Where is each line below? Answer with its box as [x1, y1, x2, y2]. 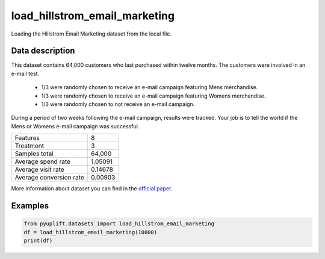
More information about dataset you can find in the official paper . [11, 185, 173, 192]
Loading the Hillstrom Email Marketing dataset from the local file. [11, 30, 172, 37]
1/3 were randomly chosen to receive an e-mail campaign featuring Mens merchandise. [41, 84, 258, 91]
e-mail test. [11, 70, 40, 77]
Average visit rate [14, 166, 64, 174]
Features [14, 134, 40, 142]
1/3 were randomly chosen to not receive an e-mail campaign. [41, 101, 195, 108]
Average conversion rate [14, 173, 84, 182]
